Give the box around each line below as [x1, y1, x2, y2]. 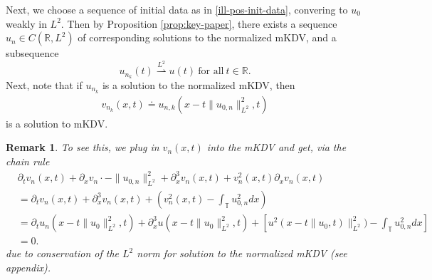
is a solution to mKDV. [6, 115, 108, 130]
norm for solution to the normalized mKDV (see [137, 246, 347, 261]
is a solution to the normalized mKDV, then [102, 78, 295, 92]
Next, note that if [6, 78, 83, 92]
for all [198, 66, 224, 77]
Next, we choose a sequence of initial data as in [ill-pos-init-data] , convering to [6, 2, 348, 16]
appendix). [6, 259, 51, 274]
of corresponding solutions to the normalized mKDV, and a [78, 30, 337, 45]
